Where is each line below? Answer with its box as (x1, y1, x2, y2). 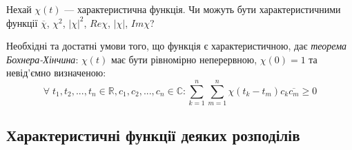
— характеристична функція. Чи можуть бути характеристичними (64, 2, 341, 16)
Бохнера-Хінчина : (6, 52, 79, 66)
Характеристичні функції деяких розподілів (6, 125, 300, 146)
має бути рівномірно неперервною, (110, 52, 257, 66)
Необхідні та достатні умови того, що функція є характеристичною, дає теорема (6, 39, 347, 53)
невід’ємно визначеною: (6, 65, 106, 80)
